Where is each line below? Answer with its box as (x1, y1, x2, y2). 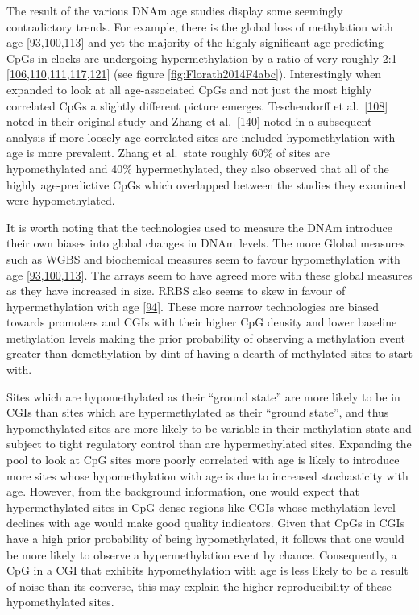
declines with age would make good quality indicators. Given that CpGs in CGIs (6, 514, 405, 531)
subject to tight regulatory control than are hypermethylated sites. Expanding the (6, 435, 412, 452)
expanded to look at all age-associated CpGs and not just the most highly (6, 81, 372, 98)
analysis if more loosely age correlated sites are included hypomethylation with (6, 128, 396, 145)
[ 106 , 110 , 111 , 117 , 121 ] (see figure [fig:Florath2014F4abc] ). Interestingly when (6, 65, 382, 82)
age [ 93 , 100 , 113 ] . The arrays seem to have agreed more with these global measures (6, 266, 413, 283)
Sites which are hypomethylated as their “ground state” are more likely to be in (6, 388, 400, 405)
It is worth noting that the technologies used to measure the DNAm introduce (6, 218, 392, 235)
